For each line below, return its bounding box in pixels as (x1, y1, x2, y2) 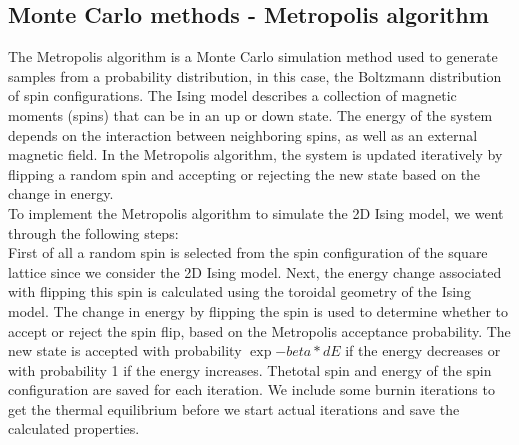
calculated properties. (8, 418, 140, 439)
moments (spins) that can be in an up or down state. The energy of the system (8, 104, 493, 125)
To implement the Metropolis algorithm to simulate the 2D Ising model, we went (8, 202, 504, 223)
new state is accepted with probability (8, 340, 242, 361)
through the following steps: (8, 222, 179, 243)
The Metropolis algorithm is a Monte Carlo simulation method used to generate (8, 46, 498, 67)
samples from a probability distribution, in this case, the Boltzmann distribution (8, 65, 502, 86)
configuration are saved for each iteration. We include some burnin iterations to (8, 379, 495, 400)
